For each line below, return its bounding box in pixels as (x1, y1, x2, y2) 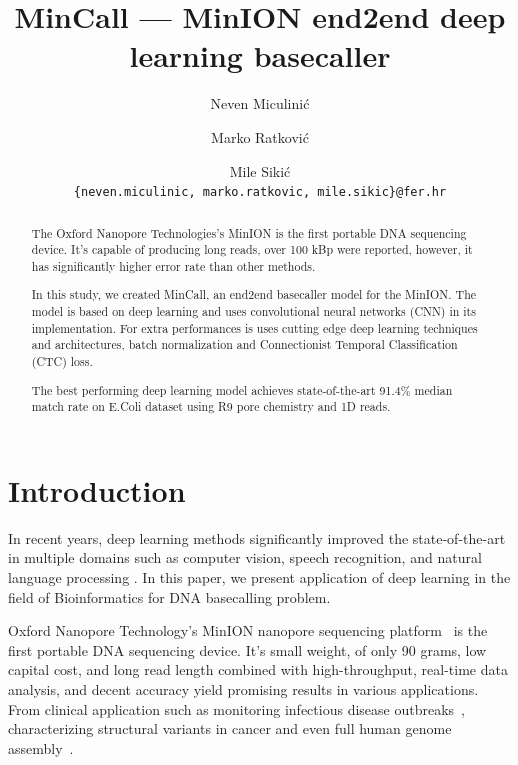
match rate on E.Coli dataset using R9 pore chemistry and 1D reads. (31, 398, 391, 415)
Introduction (8, 469, 186, 510)
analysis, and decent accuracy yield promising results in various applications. (8, 678, 479, 699)
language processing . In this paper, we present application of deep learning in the (8, 567, 511, 588)
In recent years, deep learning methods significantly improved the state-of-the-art (8, 527, 506, 548)
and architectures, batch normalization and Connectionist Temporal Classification (31, 336, 458, 353)
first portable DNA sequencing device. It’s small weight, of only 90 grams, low (8, 639, 487, 660)
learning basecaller (129, 35, 391, 76)
